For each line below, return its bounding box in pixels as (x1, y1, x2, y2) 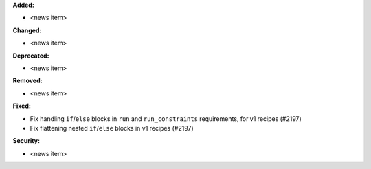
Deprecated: (12, 52, 49, 60)
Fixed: (12, 102, 31, 110)
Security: (12, 137, 41, 145)
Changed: (12, 26, 42, 34)
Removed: (12, 76, 43, 85)
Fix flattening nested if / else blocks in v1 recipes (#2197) (30, 124, 194, 132)
